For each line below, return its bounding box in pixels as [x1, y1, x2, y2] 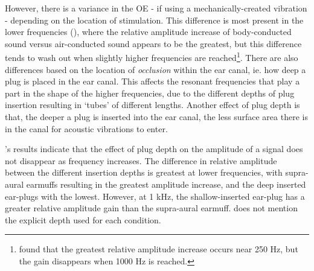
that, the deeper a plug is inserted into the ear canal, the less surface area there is [5, 110, 308, 123]
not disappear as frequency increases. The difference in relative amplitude [5, 154, 277, 167]
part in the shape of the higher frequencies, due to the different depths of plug [5, 86, 295, 99]
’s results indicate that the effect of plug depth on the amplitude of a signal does [5, 142, 303, 155]
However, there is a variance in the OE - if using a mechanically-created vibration [5, 2, 307, 14]
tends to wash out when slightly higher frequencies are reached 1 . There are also [5, 49, 298, 64]
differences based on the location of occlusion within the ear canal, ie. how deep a [5, 63, 306, 75]
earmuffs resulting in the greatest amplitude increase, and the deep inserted [26, 177, 306, 190]
